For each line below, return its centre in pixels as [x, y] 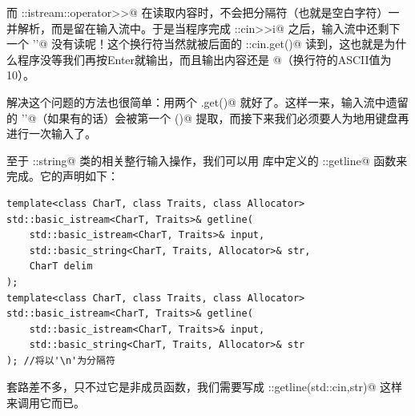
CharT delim [61, 267]
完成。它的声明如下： [62, 176]
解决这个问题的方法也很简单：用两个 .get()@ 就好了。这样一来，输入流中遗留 [207, 101]
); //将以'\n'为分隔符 [61, 360]
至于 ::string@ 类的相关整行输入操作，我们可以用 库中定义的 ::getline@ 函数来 [207, 160]
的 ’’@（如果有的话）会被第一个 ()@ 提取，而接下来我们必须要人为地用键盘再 [208, 117]
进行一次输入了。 [51, 133]
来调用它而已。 [46, 403]
